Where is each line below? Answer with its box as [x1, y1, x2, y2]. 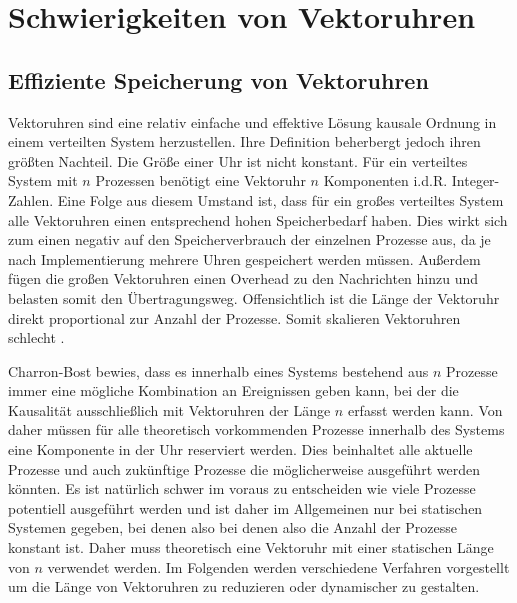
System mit [8, 170, 78, 191]
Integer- [451, 170, 500, 191]
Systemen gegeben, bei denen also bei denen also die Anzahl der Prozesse [8, 517, 458, 538]
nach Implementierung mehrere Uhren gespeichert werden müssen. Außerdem [8, 248, 481, 269]
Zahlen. [8, 189, 54, 210]
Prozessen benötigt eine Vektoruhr [95, 170, 306, 191]
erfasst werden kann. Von [347, 399, 503, 420]
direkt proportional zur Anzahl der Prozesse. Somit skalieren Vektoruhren [8, 307, 461, 328]
